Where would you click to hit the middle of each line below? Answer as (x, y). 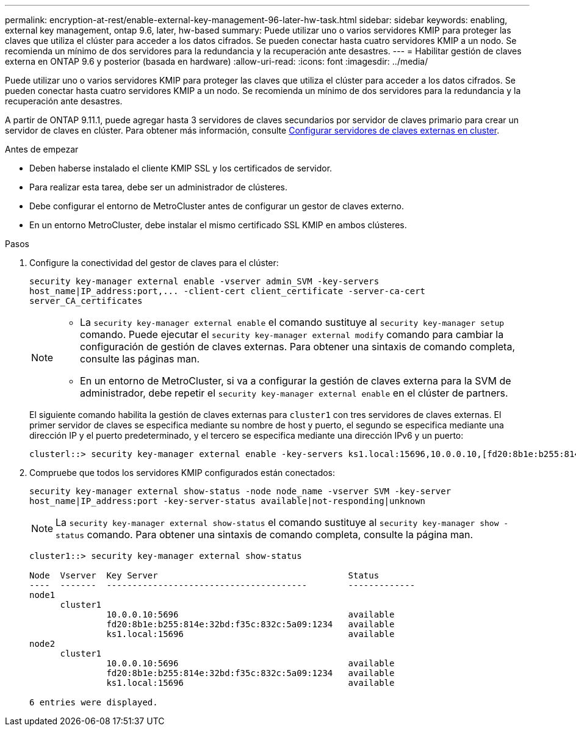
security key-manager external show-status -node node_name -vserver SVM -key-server (240, 491)
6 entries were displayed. (94, 702)
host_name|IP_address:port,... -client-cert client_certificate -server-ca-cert (228, 291)
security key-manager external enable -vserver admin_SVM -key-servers (204, 281)
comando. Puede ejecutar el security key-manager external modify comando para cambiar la (292, 334)
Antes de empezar (42, 149)
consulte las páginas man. (140, 359)
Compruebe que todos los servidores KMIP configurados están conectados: (182, 473)
